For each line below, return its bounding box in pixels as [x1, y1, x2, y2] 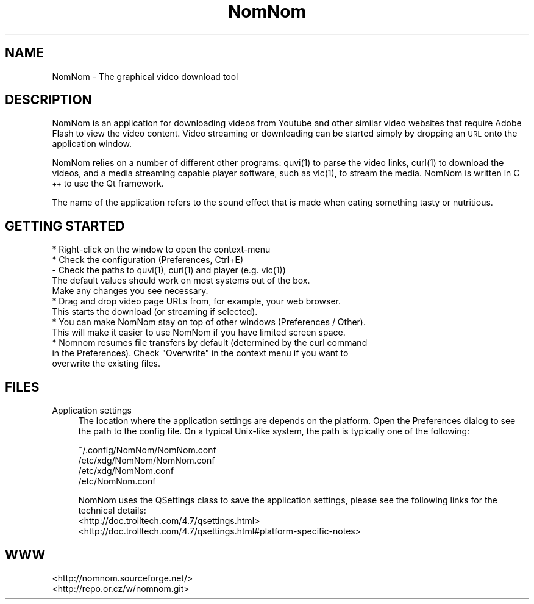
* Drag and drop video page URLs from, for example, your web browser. [52, 296, 341, 307]
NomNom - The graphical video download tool [52, 71, 238, 82]
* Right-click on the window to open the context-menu [52, 244, 271, 255]
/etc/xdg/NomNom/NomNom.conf [78, 455, 215, 466]
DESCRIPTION [5, 92, 92, 108]
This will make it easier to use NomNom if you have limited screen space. [52, 327, 346, 338]
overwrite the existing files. [52, 358, 160, 369]
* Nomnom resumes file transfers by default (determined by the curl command [52, 337, 368, 348]
